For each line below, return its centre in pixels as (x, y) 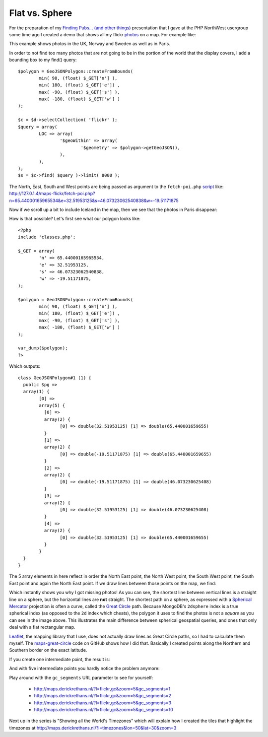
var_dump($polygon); (43, 348)
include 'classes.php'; (47, 237)
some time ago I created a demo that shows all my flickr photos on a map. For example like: (102, 34)
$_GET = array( (36, 251)
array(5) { (52, 405)
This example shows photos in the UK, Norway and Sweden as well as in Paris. (90, 44)
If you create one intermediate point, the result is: (60, 659)
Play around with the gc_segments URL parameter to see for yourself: (81, 677)
